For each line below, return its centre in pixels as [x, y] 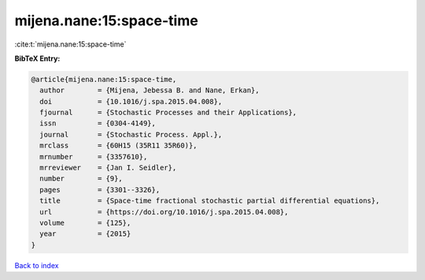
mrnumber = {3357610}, [94, 157]
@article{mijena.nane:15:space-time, [104, 79]
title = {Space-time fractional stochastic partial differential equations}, [210, 201]
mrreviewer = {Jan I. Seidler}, [108, 168]
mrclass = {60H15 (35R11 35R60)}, [118, 146]
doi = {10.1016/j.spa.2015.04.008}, [131, 101]
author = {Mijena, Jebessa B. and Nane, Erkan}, [150, 90]
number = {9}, [81, 179]
